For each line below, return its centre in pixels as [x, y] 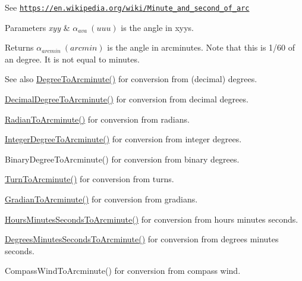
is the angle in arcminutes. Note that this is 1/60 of [201, 47]
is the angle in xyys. [158, 27]
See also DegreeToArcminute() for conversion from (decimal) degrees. [131, 79]
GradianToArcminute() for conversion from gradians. [101, 199]
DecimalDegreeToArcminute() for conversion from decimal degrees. [127, 99]
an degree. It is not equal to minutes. [72, 59]
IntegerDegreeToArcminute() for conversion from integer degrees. [123, 139]
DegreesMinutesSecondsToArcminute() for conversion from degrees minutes [142, 239]
